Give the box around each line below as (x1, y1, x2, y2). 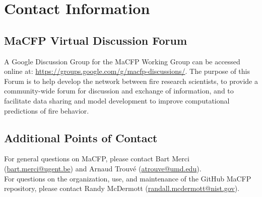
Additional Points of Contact (4, 130, 158, 145)
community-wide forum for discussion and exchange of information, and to (4, 85, 234, 96)
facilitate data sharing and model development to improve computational (4, 95, 230, 106)
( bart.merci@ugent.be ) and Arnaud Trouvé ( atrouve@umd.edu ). (4, 163, 202, 173)
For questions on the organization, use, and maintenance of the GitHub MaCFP (4, 173, 251, 183)
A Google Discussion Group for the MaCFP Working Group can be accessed (4, 56, 240, 66)
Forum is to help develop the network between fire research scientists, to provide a (4, 75, 258, 86)
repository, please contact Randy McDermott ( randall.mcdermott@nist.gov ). (4, 183, 240, 193)
